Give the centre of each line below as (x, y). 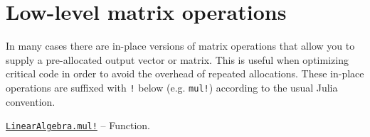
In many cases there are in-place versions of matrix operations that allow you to (180, 46)
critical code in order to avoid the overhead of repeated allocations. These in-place (185, 73)
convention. (31, 101)
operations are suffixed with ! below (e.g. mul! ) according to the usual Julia (172, 87)
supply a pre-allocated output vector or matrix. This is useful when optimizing (177, 59)
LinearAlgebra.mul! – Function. (78, 125)
